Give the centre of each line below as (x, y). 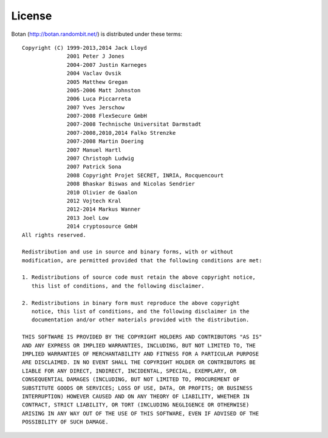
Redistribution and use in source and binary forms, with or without (128, 252)
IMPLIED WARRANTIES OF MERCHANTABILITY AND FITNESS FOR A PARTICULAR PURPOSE (141, 354)
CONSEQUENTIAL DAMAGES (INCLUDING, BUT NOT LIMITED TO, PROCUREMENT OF (131, 379)
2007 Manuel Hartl (94, 150)
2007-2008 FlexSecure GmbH (107, 116)
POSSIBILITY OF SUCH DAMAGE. (65, 422)
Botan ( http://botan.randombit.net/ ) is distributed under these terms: (97, 34)
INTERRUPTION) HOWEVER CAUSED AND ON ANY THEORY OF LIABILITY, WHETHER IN (136, 396)
